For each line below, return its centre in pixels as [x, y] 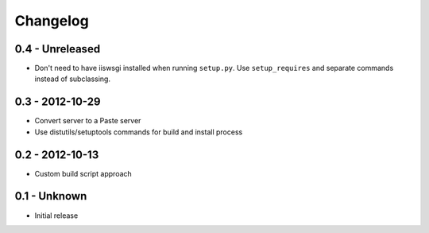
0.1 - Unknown [51, 196]
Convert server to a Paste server [88, 121]
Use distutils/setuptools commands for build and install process [139, 132]
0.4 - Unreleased [58, 49]
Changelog [52, 21]
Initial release [56, 216]
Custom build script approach [83, 173]
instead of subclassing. [73, 79]
